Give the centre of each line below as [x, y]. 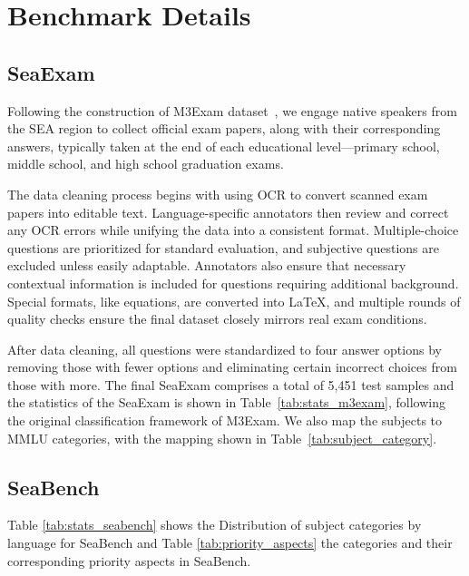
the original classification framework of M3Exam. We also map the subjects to [225, 420]
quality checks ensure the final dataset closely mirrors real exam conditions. [217, 319]
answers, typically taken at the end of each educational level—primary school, [224, 146]
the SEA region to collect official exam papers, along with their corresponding [224, 128]
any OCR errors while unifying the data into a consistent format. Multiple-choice [233, 230]
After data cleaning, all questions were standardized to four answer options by [225, 349]
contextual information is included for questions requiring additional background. [233, 283]
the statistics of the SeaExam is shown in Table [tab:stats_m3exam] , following [226, 402]
